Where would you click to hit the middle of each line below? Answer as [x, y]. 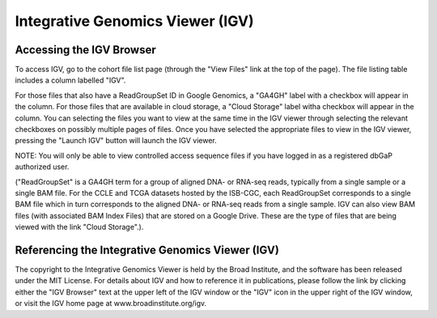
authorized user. [42, 167]
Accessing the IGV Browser [86, 50]
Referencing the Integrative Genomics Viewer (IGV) [147, 250]
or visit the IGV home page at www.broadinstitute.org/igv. [111, 303]
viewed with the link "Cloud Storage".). [79, 227]
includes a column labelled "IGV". [70, 80]
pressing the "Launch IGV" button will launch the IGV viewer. [116, 141]
